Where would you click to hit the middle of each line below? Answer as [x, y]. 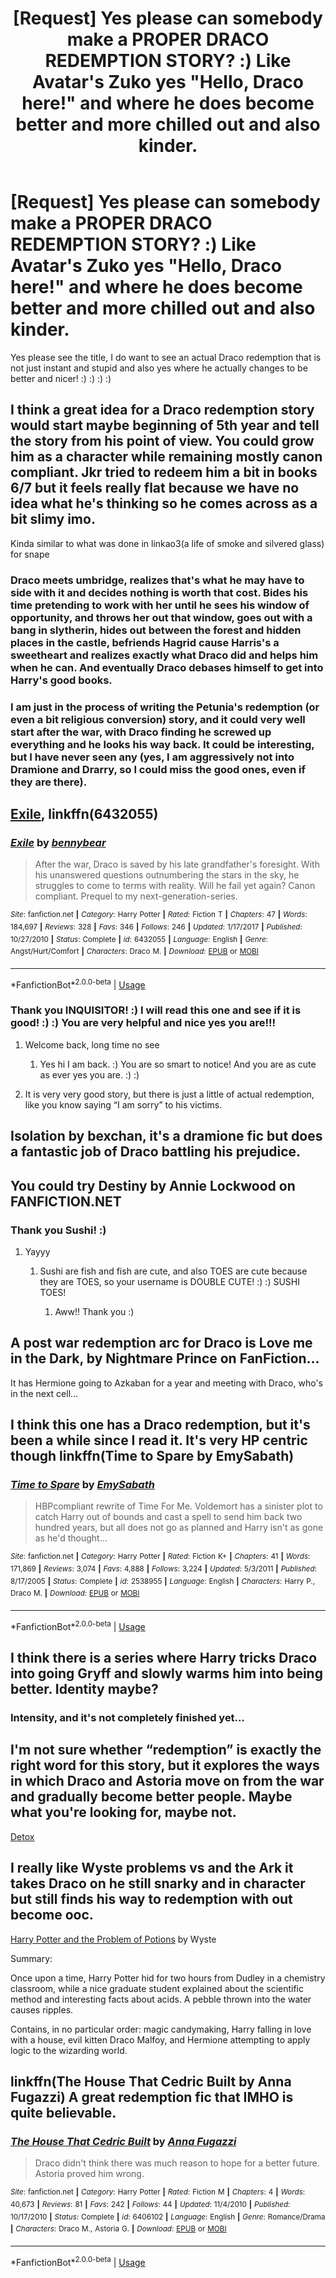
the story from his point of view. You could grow [162, 441]
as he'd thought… [71, 1538]
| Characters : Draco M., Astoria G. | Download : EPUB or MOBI [118, 2229]
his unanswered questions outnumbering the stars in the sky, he [167, 875]
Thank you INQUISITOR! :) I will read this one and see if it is [156, 1010]
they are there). [49, 782]
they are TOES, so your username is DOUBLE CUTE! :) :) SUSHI [169, 1281]
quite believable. [63, 2113]
